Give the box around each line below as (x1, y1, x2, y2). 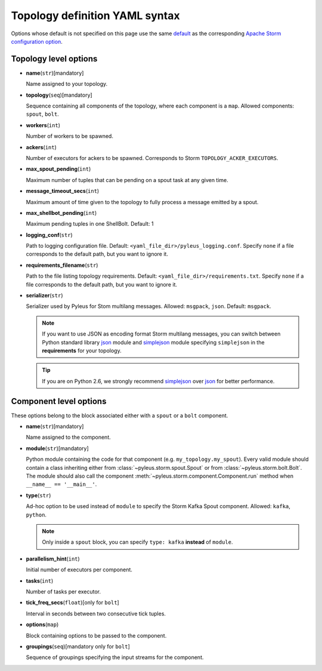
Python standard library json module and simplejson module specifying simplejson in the (42, 338, 265, 346)
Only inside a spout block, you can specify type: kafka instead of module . (42, 538, 233, 546)
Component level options (11, 396, 107, 406)
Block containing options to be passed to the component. (26, 632, 167, 639)
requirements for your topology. (42, 347, 122, 354)
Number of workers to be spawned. (26, 133, 113, 140)
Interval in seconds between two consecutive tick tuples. (26, 610, 166, 617)
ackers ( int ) (26, 143, 57, 150)
